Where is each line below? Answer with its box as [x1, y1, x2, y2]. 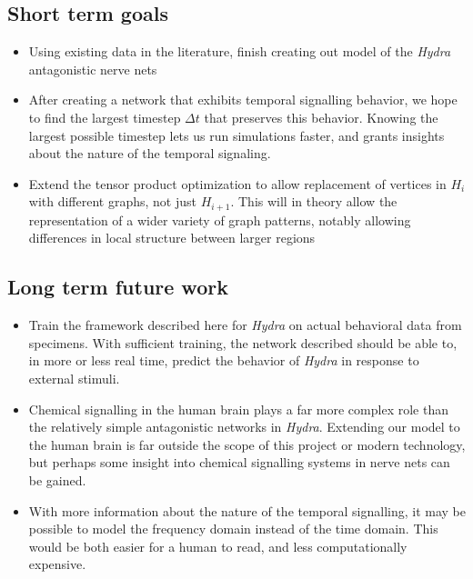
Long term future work [7, 273, 228, 301]
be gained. [28, 470, 86, 489]
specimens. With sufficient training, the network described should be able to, [28, 333, 458, 352]
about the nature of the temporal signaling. [28, 144, 271, 163]
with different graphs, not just [28, 192, 196, 211]
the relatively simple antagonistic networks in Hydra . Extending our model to [28, 417, 460, 436]
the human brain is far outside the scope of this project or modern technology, [28, 434, 466, 454]
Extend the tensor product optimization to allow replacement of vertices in [28, 174, 447, 193]
